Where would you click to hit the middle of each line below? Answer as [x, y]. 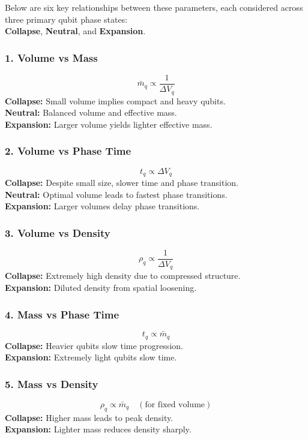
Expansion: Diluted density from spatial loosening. [101, 288]
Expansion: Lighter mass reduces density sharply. [98, 429]
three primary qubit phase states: [66, 19]
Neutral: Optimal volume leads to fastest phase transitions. [116, 194]
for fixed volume [175, 405]
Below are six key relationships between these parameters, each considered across [154, 7]
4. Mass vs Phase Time [62, 314]
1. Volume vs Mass [51, 57]
